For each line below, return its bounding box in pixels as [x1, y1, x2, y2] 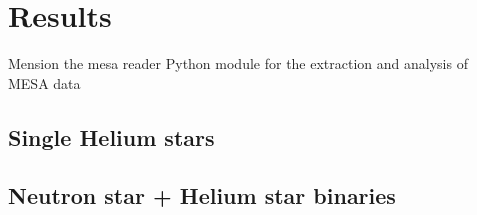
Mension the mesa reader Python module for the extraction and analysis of [8, 53, 468, 74]
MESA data [8, 72, 81, 93]
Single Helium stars [8, 121, 215, 152]
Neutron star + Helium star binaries [8, 180, 396, 211]
